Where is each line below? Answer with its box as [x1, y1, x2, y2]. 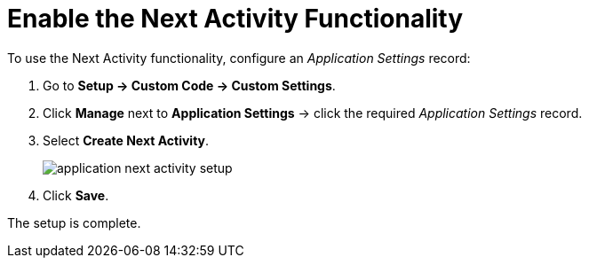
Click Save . [43, 187, 109, 203]
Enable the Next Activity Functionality [7, 4, 464, 34]
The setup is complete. [7, 214, 141, 230]
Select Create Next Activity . [43, 132, 210, 148]
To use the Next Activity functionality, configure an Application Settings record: [7, 50, 471, 66]
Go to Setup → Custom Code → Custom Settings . [43, 77, 336, 93]
